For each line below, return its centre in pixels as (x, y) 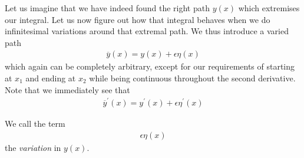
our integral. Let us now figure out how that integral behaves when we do (138, 19)
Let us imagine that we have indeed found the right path (107, 8)
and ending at (51, 78)
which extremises (269, 8)
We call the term (35, 123)
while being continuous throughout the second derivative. (192, 78)
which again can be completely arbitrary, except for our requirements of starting (150, 66)
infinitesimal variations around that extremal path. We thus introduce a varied (147, 31)
